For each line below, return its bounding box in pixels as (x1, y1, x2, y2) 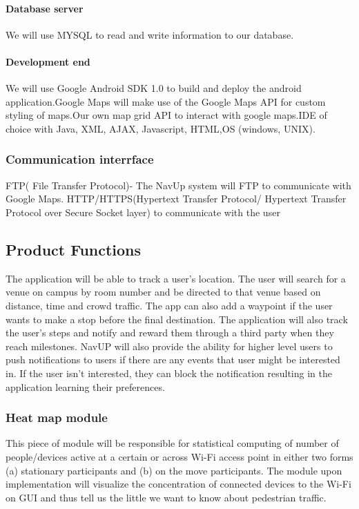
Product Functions (6, 238, 142, 260)
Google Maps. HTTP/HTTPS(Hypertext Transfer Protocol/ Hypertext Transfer (6, 191, 347, 206)
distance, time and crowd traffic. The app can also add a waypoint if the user (6, 298, 333, 312)
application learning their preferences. (6, 379, 165, 394)
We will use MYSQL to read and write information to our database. (6, 27, 294, 41)
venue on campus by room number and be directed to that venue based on (6, 285, 321, 299)
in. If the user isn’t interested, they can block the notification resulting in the (6, 365, 332, 380)
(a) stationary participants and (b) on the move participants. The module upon (6, 463, 342, 477)
